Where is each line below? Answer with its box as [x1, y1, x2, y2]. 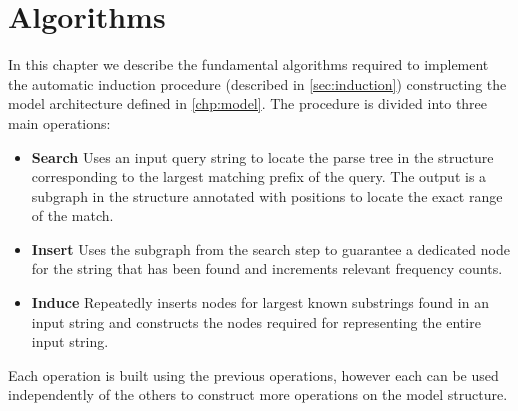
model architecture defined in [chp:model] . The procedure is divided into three [8, 93, 488, 114]
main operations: [8, 112, 111, 133]
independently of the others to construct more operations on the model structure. [8, 384, 508, 405]
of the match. [31, 205, 114, 226]
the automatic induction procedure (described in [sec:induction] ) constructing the [8, 73, 507, 94]
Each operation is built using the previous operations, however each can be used [8, 364, 499, 385]
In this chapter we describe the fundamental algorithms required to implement [8, 54, 489, 75]
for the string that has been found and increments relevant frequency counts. [31, 258, 503, 279]
